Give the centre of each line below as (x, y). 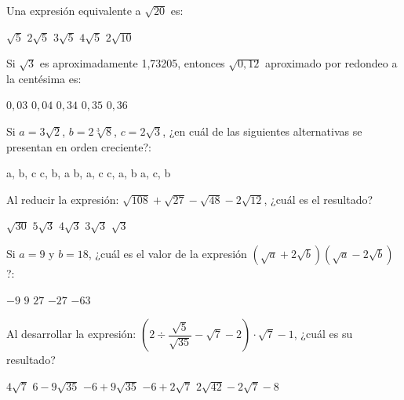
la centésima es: (44, 78)
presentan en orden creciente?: (79, 146)
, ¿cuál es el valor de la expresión (167, 253)
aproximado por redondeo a (331, 63)
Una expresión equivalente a (74, 10)
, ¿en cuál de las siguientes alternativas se (262, 131)
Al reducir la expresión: (63, 199)
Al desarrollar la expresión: (71, 334)
